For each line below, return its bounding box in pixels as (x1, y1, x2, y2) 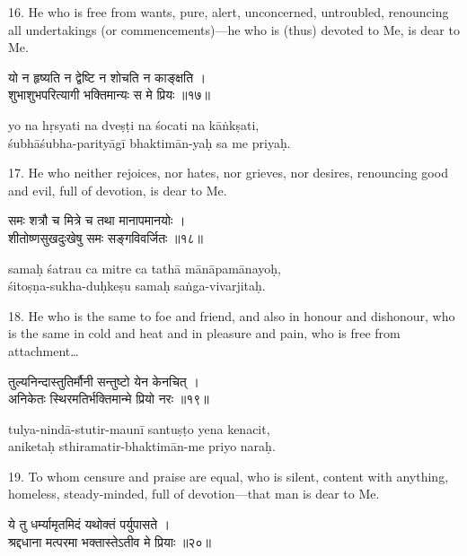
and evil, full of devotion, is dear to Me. (8, 180, 227, 199)
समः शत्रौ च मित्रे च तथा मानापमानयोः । (8, 211, 186, 230)
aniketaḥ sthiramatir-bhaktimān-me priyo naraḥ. (8, 437, 276, 456)
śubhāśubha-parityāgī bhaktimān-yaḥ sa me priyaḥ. (8, 133, 291, 152)
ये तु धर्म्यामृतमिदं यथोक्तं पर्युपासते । (8, 515, 171, 534)
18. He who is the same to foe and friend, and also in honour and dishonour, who (8, 306, 455, 325)
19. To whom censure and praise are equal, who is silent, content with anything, (8, 466, 449, 485)
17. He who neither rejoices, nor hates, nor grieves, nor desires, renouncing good (8, 163, 448, 182)
